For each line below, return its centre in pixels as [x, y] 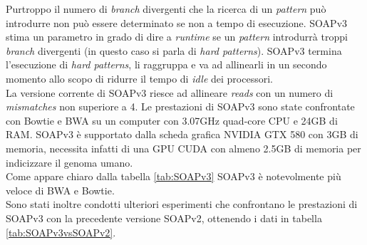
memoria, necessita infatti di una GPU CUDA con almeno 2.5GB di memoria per [183, 148]
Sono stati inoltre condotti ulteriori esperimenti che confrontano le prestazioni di [182, 204]
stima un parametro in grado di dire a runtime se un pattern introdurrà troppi [177, 37]
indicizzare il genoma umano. [69, 162]
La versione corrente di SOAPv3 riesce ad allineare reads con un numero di [170, 92]
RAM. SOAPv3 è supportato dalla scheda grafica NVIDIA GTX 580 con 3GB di [182, 134]
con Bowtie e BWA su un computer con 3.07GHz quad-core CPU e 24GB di [172, 120]
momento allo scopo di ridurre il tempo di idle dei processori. [139, 78]
